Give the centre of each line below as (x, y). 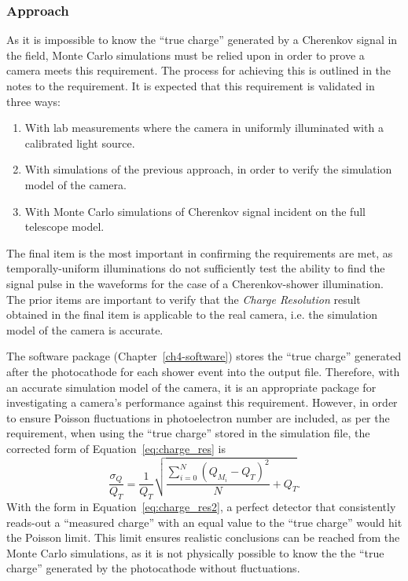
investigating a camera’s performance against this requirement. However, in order (202, 402)
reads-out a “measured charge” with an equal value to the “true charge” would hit (204, 522)
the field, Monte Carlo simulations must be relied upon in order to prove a (186, 55)
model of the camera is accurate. (85, 329)
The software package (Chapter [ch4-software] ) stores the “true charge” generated (204, 356)
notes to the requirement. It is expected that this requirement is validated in (191, 86)
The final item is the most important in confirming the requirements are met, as (200, 252)
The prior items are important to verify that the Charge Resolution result (184, 299)
